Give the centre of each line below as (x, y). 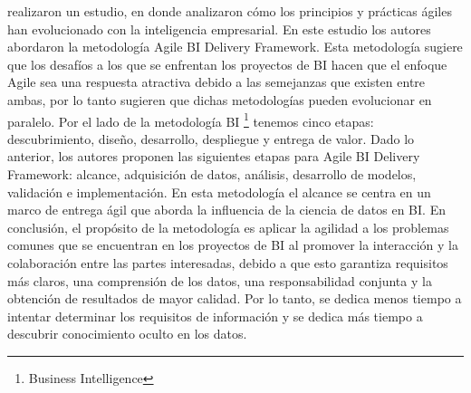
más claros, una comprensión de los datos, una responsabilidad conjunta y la (220, 280)
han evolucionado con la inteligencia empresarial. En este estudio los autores (219, 29)
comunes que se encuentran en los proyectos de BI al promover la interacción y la (233, 245)
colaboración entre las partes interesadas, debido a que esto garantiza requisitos (228, 262)
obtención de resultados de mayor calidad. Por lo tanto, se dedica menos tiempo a (235, 298)
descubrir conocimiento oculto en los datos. (127, 334)
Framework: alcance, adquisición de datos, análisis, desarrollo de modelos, (212, 174)
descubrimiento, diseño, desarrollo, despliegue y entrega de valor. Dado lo (211, 138)
